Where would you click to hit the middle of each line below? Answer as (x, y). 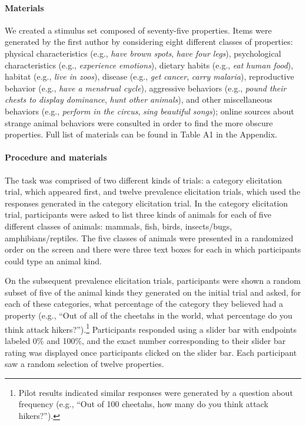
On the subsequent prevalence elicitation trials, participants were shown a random (153, 281)
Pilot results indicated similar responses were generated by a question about (156, 392)
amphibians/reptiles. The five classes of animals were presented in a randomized (149, 237)
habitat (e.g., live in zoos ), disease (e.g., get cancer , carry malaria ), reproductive (149, 76)
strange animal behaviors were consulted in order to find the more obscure (139, 122)
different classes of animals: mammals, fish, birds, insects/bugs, (119, 226)
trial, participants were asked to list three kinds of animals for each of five (138, 214)
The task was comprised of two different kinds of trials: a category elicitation (144, 180)
